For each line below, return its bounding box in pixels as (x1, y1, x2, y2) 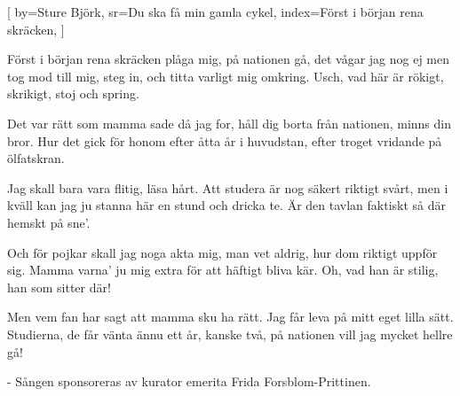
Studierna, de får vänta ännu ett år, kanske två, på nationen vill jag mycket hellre (7, 324, 453, 343)
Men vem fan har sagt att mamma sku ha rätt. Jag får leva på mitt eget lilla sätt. (7, 307, 454, 326)
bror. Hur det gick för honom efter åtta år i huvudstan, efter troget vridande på (7, 131, 442, 150)
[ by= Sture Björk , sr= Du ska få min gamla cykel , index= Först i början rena (7, 3, 424, 20)
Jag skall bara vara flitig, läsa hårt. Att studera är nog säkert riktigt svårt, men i (7, 178, 448, 197)
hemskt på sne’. (7, 213, 91, 231)
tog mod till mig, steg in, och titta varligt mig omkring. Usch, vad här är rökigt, (7, 66, 444, 85)
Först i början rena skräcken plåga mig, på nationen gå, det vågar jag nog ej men (7, 50, 450, 68)
